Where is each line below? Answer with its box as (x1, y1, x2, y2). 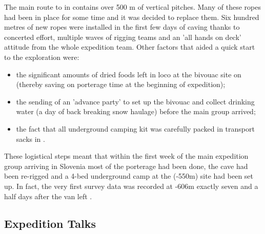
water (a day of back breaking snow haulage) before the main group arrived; (16, 106, 256, 117)
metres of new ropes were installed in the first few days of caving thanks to (4, 22, 240, 32)
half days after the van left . (4, 190, 92, 201)
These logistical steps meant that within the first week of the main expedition (4, 151, 249, 161)
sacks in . (16, 133, 45, 144)
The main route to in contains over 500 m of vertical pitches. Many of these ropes (4, 2, 261, 12)
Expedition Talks (4, 216, 96, 231)
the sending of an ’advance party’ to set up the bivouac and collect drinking (16, 96, 255, 107)
